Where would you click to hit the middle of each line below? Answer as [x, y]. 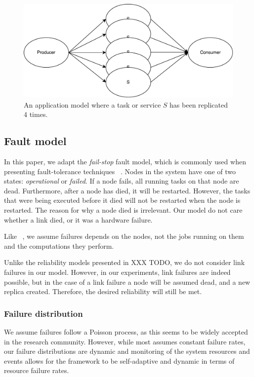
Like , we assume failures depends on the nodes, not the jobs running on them [124, 236]
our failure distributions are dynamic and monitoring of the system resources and [127, 351]
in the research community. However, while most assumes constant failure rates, [125, 341]
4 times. [36, 114]
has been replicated [199, 104]
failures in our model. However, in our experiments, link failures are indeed [117, 272]
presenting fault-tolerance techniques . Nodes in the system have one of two [120, 171]
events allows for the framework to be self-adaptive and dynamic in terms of [119, 360]
